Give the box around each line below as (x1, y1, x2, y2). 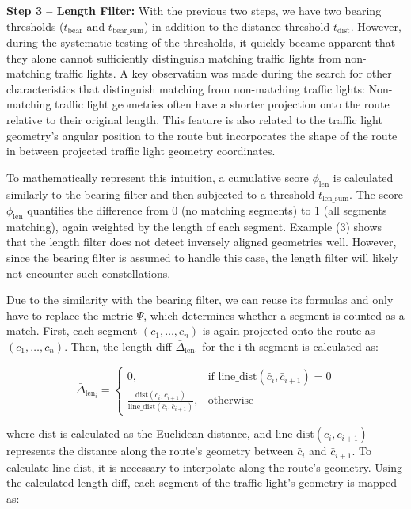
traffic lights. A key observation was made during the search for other (55, 65, 392, 82)
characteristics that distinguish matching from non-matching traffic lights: (6, 80, 365, 97)
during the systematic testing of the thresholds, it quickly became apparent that (6, 34, 396, 51)
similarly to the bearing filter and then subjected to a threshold (6, 185, 315, 202)
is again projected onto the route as (202, 322, 375, 339)
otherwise (207, 395, 254, 407)
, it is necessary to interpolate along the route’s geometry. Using (91, 458, 402, 475)
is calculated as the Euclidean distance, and (59, 425, 272, 442)
